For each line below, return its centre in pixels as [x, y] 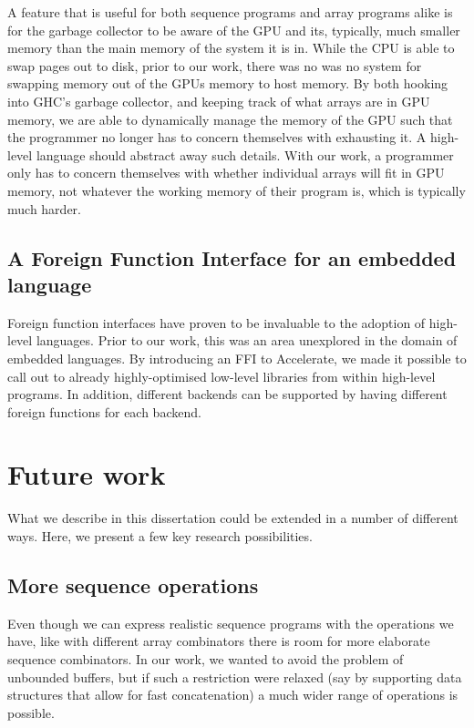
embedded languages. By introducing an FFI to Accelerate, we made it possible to [237, 358]
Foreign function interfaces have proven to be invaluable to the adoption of [216, 322]
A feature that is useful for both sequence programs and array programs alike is [230, 12]
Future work [87, 474]
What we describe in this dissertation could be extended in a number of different [233, 518]
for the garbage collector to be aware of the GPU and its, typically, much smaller [234, 30]
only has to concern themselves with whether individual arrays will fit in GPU [226, 173]
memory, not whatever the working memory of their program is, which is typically [237, 190]
